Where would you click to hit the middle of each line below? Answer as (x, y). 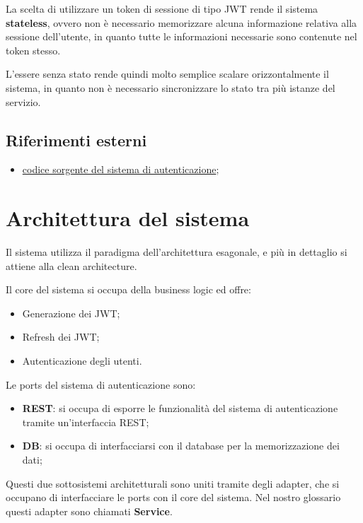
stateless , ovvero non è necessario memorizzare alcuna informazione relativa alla (181, 22)
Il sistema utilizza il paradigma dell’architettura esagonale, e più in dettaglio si (177, 252)
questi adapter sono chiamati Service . (89, 511)
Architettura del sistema (128, 218)
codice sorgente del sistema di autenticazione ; (121, 169)
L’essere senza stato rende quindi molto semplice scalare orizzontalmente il (167, 74)
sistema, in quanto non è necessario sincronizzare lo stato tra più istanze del (171, 87)
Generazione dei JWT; (71, 313)
